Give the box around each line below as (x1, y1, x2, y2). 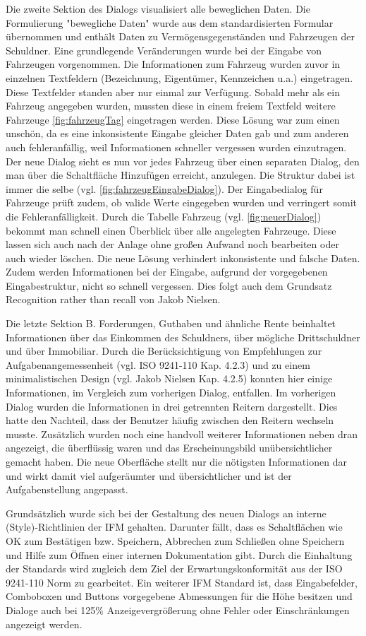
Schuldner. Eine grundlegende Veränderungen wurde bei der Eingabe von (6, 42, 322, 57)
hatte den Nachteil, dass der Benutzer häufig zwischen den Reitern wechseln (6, 413, 334, 428)
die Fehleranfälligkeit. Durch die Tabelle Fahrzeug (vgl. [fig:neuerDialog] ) (6, 208, 322, 223)
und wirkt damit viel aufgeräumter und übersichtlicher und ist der (6, 468, 292, 483)
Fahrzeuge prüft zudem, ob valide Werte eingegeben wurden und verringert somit (6, 195, 357, 210)
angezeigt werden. (6, 616, 83, 631)
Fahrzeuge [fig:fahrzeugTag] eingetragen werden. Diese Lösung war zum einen (6, 112, 340, 126)
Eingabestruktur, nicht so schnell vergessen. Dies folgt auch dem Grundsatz (6, 278, 332, 293)
